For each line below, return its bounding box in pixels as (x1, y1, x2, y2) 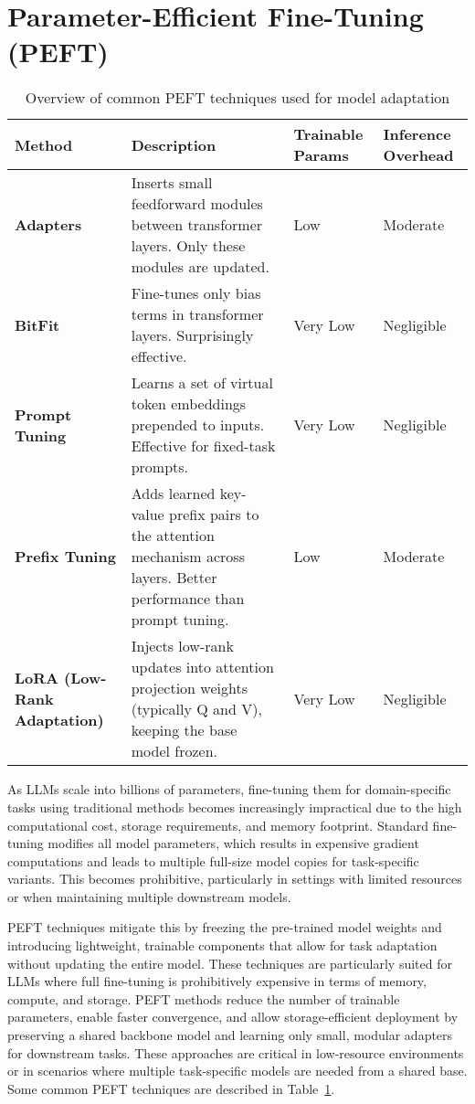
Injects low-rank (131, 635, 234, 657)
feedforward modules (131, 193, 263, 215)
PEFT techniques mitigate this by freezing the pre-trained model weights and (7, 918, 442, 937)
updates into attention (131, 656, 274, 678)
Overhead (383, 144, 454, 166)
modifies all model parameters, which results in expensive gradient (47, 833, 419, 853)
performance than (131, 588, 245, 610)
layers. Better (131, 567, 217, 589)
